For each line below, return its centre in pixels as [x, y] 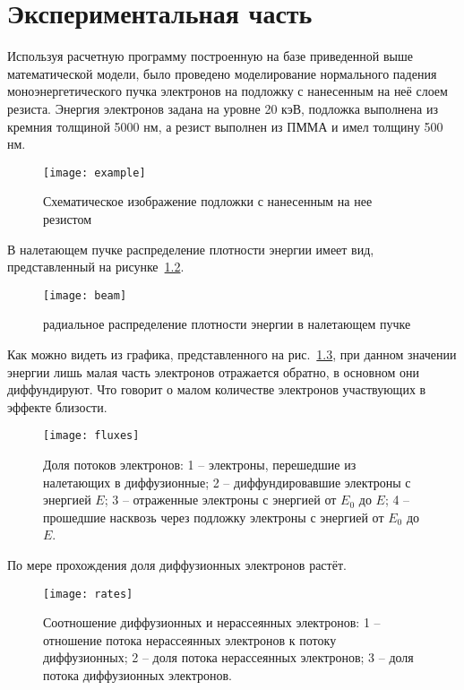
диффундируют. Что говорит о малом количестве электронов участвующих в [217, 389]
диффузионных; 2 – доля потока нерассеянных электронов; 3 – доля [228, 657]
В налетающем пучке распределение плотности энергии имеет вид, [191, 249]
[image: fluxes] [91, 436]
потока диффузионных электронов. [137, 675]
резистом [68, 218]
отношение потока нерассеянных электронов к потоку [190, 639]
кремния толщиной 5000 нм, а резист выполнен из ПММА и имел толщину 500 [225, 126]
